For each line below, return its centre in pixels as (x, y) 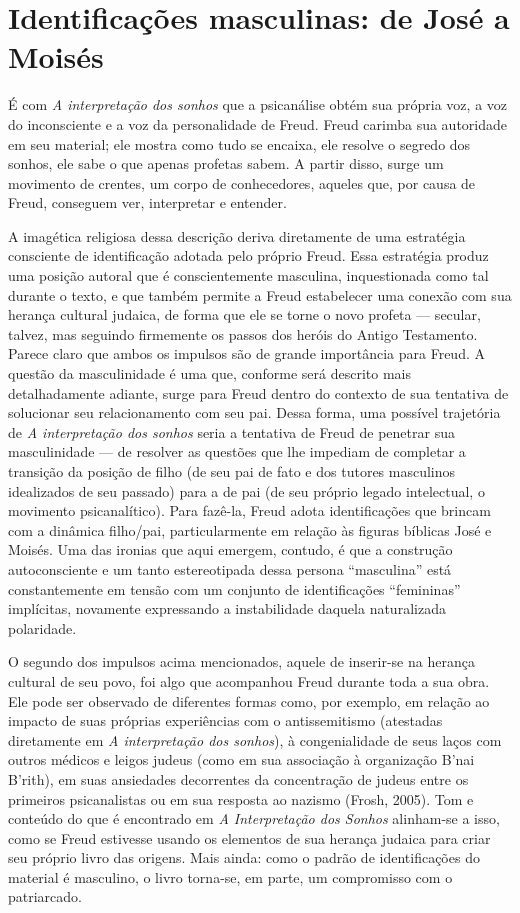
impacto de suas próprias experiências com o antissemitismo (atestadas (225, 720)
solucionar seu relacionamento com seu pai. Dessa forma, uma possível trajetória (254, 412)
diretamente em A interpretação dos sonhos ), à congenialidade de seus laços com (255, 739)
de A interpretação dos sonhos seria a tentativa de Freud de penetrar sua (231, 431)
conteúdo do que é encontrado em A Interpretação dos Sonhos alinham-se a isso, (254, 818)
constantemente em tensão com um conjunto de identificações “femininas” (234, 588)
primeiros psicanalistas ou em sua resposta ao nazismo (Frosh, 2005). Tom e (241, 798)
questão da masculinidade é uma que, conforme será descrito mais (209, 373)
